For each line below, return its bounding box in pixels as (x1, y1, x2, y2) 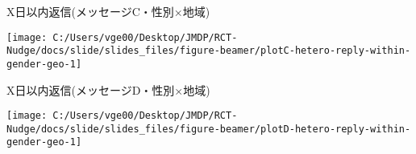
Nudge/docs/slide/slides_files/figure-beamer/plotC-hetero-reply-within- (6, 45, 411, 57)
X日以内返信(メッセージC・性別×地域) (6, 3, 210, 19)
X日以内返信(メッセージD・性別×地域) (6, 81, 210, 98)
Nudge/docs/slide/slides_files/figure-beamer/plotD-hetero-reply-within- (6, 123, 411, 135)
